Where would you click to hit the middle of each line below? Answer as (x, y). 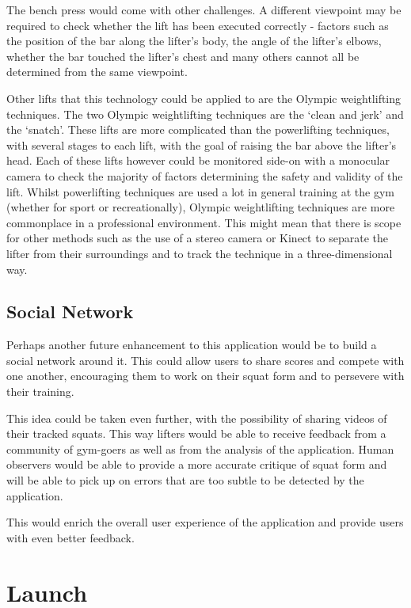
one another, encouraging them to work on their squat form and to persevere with (205, 376)
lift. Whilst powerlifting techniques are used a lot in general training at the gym (201, 191)
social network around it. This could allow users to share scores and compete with (205, 360)
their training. (40, 391)
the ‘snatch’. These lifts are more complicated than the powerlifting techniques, (198, 129)
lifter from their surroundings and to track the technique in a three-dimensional (200, 253)
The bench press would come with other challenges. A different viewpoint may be (204, 9)
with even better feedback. (70, 537)
